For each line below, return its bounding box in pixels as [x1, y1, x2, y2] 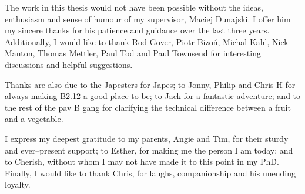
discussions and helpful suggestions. [5, 58, 133, 70]
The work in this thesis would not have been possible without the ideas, [5, 1, 263, 13]
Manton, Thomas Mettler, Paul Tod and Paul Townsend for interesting [5, 47, 261, 59]
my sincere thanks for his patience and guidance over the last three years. [5, 24, 270, 36]
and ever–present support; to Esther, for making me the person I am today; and [5, 144, 293, 156]
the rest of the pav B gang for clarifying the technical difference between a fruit [5, 101, 291, 113]
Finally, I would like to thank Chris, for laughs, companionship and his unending [5, 166, 296, 179]
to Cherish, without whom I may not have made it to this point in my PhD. [5, 155, 279, 168]
